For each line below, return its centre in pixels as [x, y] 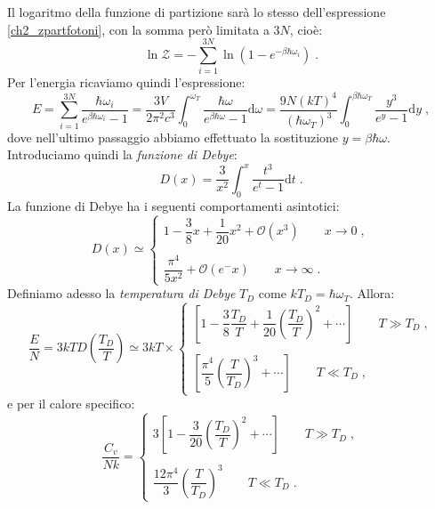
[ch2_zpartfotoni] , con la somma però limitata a [138, 29]
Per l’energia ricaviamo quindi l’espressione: [126, 82]
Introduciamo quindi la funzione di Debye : [122, 154]
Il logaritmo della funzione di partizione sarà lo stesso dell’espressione [197, 12]
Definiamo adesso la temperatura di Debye [121, 293]
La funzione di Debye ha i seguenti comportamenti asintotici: [173, 205]
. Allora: [372, 293]
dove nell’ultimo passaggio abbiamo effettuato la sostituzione [173, 137]
